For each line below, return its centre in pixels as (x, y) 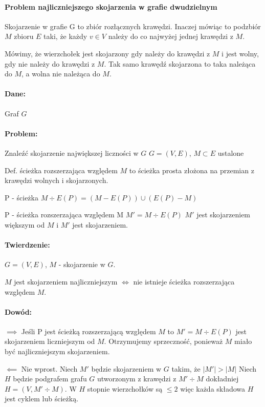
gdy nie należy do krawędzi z (50, 63)
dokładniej (222, 379)
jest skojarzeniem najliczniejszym (66, 281)
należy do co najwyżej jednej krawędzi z (171, 36)
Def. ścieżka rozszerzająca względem (61, 170)
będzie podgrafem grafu (50, 379)
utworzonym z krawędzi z (137, 379)
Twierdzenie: (27, 245)
